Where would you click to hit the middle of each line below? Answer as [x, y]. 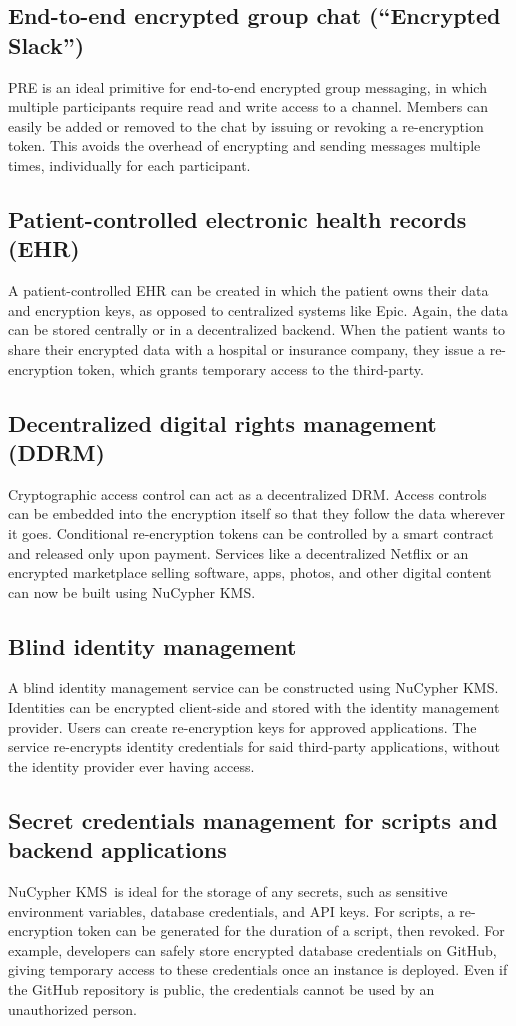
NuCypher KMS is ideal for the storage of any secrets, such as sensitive [228, 891]
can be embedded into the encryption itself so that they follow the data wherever [256, 513]
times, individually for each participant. [129, 164]
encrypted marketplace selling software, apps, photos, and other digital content [250, 572]
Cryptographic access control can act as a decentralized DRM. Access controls [247, 493]
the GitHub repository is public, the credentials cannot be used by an [221, 989]
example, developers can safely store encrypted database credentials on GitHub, [252, 949]
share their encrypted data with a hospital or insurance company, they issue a [246, 348]
